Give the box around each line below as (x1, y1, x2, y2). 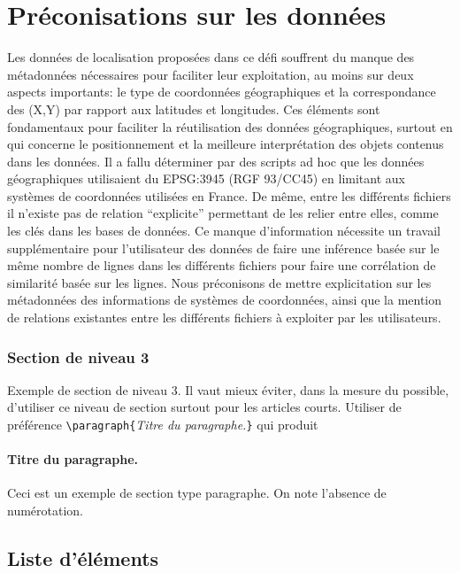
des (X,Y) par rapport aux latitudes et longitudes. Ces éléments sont (7, 99, 380, 118)
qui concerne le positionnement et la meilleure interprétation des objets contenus (7, 135, 444, 153)
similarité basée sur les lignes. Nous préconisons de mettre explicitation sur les (7, 273, 432, 291)
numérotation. (7, 501, 84, 520)
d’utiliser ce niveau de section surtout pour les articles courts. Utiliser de (7, 398, 402, 416)
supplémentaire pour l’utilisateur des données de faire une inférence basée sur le (7, 238, 440, 257)
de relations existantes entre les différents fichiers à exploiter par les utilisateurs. (7, 308, 441, 327)
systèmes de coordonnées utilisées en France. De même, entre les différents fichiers (7, 186, 451, 205)
